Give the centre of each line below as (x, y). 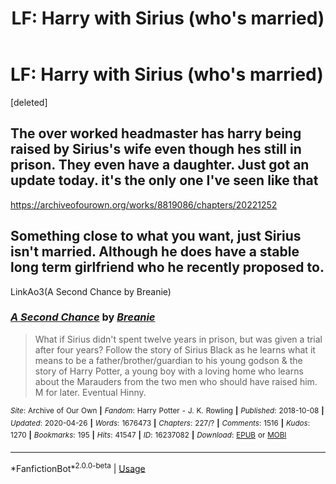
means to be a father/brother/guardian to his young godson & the (168, 360)
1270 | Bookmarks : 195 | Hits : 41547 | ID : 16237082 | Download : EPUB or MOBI (148, 435)
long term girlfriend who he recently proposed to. (167, 267)
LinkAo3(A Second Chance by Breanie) (91, 291)
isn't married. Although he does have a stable (155, 252)
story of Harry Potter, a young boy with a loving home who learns (169, 371)
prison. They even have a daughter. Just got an (160, 165)
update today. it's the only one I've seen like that (164, 180)
